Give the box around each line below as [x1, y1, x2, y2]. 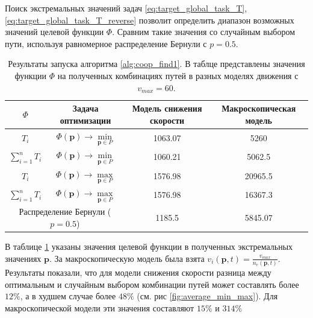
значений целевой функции [5, 25, 104, 38]
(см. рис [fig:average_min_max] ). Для [137, 290, 278, 302]
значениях [5, 252, 42, 264]
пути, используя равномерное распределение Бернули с [5, 37, 207, 49]
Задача [72, 102, 99, 115]
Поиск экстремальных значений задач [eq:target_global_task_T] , [5, 2, 247, 14]
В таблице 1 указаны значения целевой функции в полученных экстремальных [5, 240, 293, 253]
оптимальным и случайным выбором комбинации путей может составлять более [5, 278, 299, 290]
